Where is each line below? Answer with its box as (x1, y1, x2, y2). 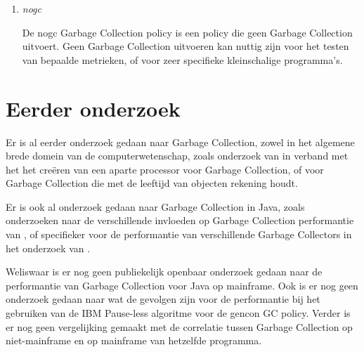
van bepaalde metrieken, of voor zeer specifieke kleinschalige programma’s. (22, 52, 343, 67)
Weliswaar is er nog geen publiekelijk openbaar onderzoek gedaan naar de (6, 264, 323, 279)
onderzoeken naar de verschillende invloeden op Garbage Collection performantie (6, 213, 354, 228)
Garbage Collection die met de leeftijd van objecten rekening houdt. (6, 176, 298, 190)
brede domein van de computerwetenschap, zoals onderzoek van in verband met (6, 148, 349, 163)
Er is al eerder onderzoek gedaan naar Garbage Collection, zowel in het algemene (6, 134, 355, 149)
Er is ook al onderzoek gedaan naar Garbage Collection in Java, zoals (6, 199, 305, 214)
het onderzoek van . (6, 240, 91, 255)
